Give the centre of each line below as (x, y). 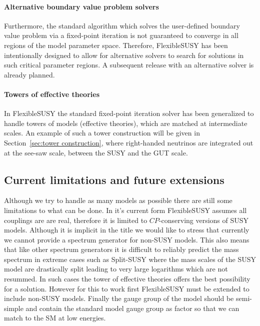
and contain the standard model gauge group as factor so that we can (132, 308)
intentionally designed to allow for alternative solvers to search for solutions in (124, 55)
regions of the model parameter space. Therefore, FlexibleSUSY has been (116, 45)
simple (14, 308)
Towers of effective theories (52, 94)
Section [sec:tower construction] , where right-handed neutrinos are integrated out (129, 142)
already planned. (29, 74)
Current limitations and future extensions (114, 179)
